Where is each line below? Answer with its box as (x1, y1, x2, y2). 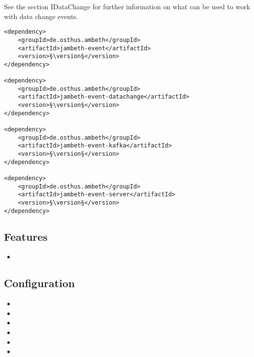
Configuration (4, 275, 75, 291)
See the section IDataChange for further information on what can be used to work (4, 1, 250, 11)
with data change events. (4, 11, 78, 21)
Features (4, 229, 48, 244)
